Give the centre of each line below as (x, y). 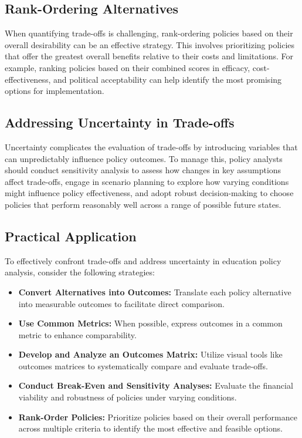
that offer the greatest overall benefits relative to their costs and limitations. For (149, 56)
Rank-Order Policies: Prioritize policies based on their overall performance (158, 417)
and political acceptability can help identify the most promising (167, 79)
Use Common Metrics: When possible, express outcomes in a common (150, 323)
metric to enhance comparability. (77, 334)
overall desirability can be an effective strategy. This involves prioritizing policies (150, 44)
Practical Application (71, 236)
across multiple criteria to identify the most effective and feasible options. (150, 428)
